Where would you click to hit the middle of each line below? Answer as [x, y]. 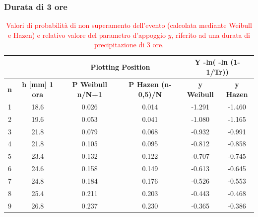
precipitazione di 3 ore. [129, 45]
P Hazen [144, 84]
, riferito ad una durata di [211, 35]
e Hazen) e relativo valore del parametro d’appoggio [87, 35]
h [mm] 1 [38, 84]
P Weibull [90, 84]
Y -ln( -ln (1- [217, 62]
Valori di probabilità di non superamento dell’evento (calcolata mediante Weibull [129, 25]
